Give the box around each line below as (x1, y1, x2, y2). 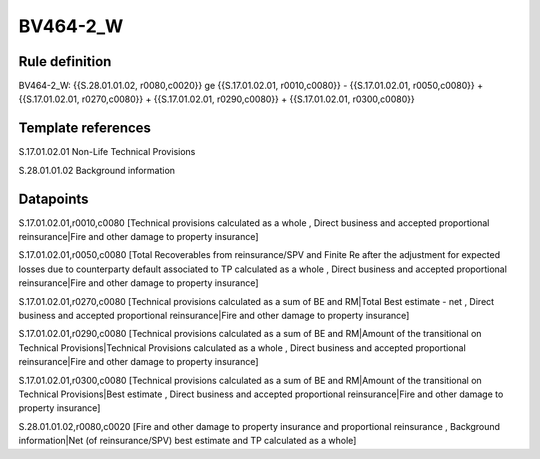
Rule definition (18, 53, 112, 70)
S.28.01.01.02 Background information (18, 164, 175, 176)
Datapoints (18, 190, 89, 207)
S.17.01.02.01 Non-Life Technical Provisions (18, 146, 196, 158)
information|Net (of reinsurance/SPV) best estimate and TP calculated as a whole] (18, 435, 357, 447)
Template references (18, 120, 152, 137)
